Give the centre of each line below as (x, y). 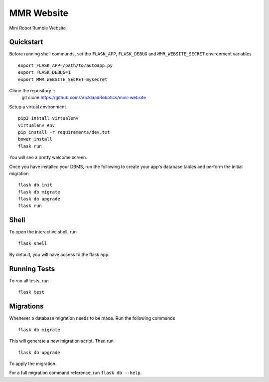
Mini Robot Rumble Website (38, 28)
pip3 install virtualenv (48, 118)
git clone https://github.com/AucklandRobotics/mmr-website (84, 98)
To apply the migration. (33, 364)
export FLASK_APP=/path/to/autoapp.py (66, 65)
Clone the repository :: (32, 91)
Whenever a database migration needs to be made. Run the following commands (92, 318)
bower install (35, 139)
